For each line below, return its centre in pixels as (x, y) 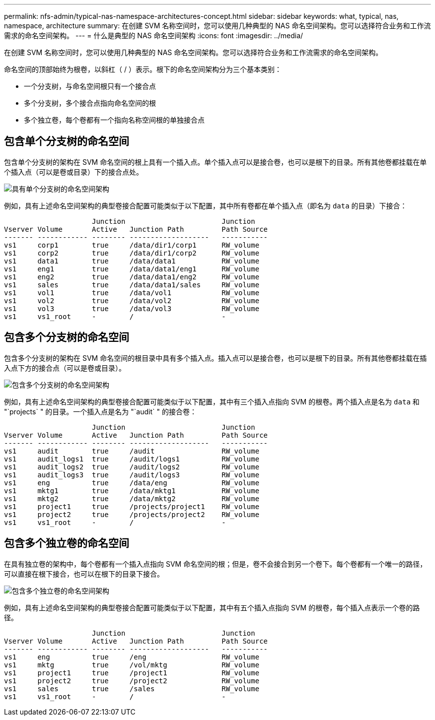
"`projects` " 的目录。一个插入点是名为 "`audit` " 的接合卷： (100, 411)
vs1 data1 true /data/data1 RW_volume (132, 261)
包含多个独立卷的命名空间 (67, 543)
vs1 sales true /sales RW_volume (132, 688)
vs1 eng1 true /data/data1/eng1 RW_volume (132, 269)
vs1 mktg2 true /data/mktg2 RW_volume (132, 498)
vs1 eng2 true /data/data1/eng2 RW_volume (132, 277)
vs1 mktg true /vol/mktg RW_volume (132, 665)
